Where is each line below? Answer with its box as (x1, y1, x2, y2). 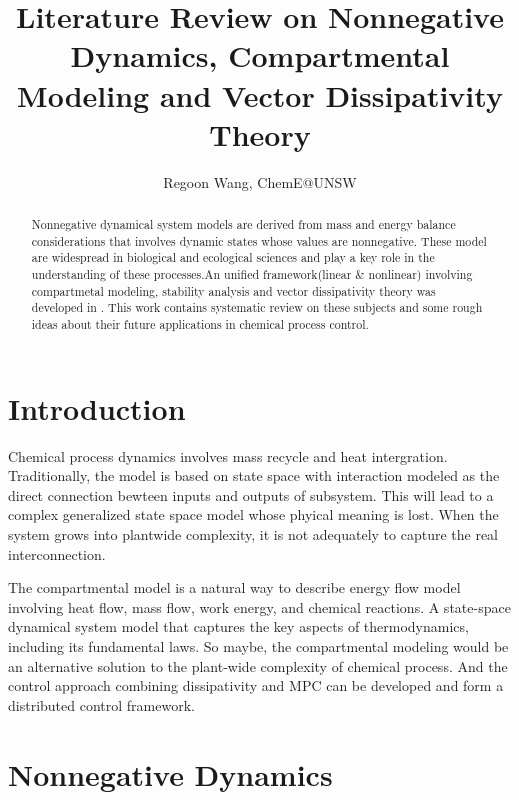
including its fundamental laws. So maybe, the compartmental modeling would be (8, 635, 509, 656)
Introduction (8, 387, 186, 428)
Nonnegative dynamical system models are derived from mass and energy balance (31, 216, 456, 233)
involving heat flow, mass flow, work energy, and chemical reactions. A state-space (8, 596, 511, 617)
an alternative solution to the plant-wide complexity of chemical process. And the (8, 655, 508, 676)
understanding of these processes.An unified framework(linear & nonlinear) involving (31, 266, 473, 283)
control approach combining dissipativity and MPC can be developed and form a (8, 675, 504, 696)
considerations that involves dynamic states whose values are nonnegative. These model (31, 232, 487, 249)
